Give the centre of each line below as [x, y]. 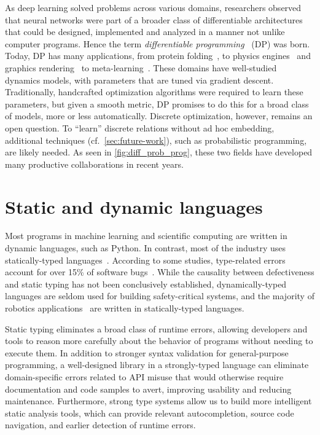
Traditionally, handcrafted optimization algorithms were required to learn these [154, 92]
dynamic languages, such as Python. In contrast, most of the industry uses [146, 248]
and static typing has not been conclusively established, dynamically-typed [146, 284]
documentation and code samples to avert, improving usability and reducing [148, 389]
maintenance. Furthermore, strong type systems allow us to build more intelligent [158, 401]
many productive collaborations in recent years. [94, 164]
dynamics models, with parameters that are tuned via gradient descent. [139, 80]
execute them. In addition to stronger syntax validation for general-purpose [147, 352]
